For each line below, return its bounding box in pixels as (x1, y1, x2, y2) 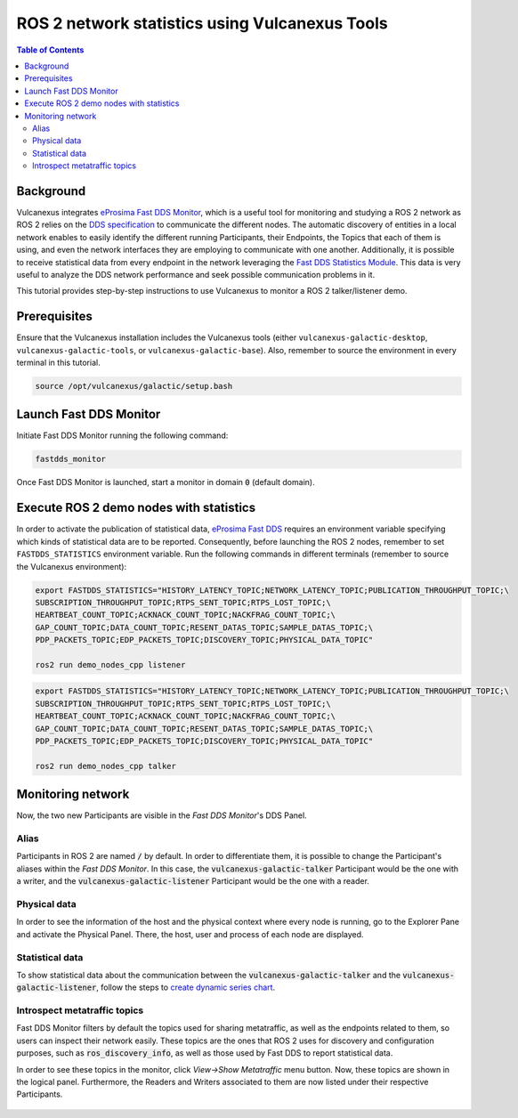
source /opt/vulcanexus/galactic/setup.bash (35, 381, 233, 391)
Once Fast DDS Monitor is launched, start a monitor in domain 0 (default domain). (16, 477, 315, 488)
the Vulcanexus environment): (16, 561, 127, 571)
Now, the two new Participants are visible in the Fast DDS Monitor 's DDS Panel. (16, 810, 307, 821)
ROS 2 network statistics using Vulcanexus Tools (16, 13, 388, 33)
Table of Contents (16, 45, 85, 55)
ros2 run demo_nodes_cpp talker (35, 761, 177, 771)
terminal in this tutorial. (16, 357, 101, 368)
